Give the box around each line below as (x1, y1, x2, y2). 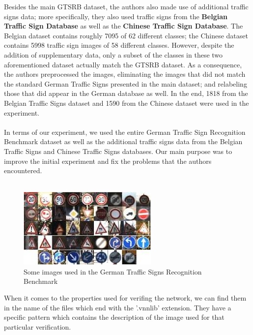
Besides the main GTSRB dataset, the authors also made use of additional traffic (4, 1, 249, 11)
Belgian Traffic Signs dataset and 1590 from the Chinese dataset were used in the (4, 97, 249, 108)
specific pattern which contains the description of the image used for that (4, 312, 225, 322)
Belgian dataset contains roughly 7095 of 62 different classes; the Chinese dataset (4, 30, 248, 40)
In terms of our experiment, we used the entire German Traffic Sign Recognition (4, 126, 246, 137)
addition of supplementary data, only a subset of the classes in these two (4, 49, 223, 60)
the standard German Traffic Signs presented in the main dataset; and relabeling (4, 78, 247, 89)
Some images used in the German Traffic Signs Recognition (24, 266, 202, 276)
